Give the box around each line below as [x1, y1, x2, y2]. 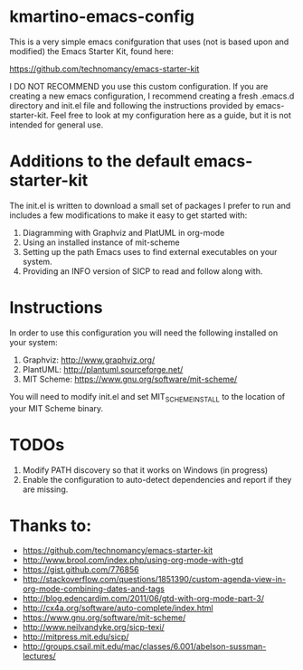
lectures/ [22, 651, 56, 662]
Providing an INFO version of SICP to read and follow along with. [22, 265, 263, 277]
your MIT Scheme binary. [9, 402, 104, 413]
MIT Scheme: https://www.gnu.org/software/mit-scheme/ [22, 373, 238, 384]
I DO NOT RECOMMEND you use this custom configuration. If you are [9, 80, 269, 91]
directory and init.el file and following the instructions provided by [9, 99, 255, 110]
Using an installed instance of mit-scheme [22, 237, 180, 248]
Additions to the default [9, 151, 191, 172]
